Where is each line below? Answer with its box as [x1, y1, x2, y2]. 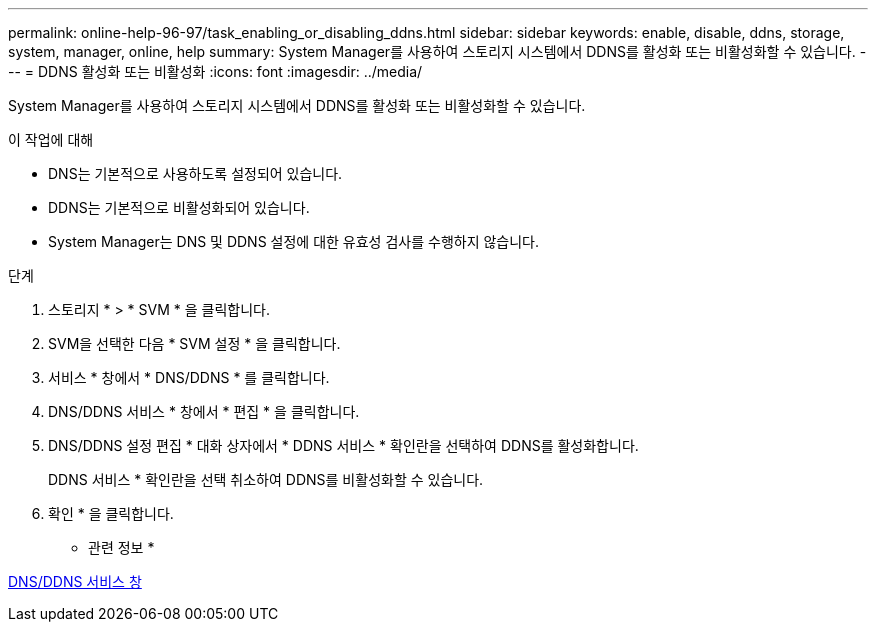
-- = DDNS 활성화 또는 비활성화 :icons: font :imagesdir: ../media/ [8, 63, 423, 80]
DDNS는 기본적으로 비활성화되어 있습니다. [48, 199, 310, 216]
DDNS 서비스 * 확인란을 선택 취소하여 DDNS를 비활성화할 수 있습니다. [48, 471, 484, 488]
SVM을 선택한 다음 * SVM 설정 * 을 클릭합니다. [48, 335, 341, 352]
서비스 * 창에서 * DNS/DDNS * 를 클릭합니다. [48, 369, 330, 386]
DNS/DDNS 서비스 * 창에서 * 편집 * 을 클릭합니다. [48, 403, 360, 420]
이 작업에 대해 [8, 131, 94, 148]
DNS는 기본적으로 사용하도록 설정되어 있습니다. [48, 165, 343, 182]
